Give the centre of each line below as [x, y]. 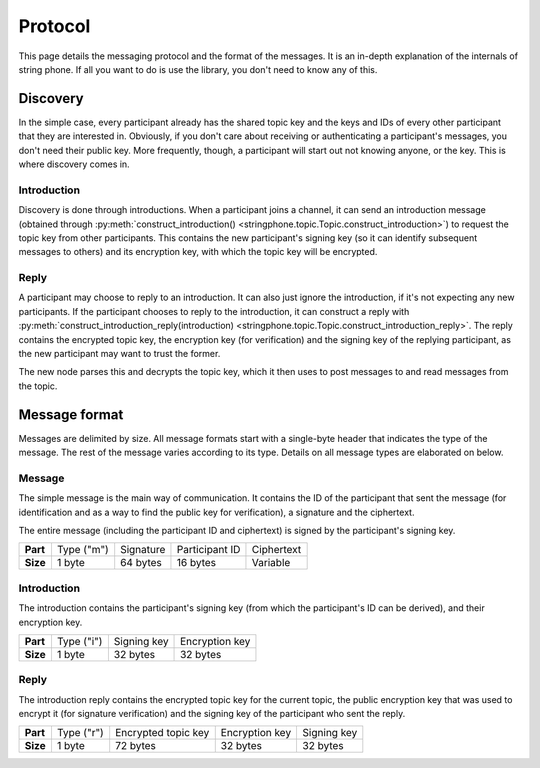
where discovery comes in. [74, 164]
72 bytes [136, 746]
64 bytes [141, 563]
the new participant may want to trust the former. [119, 354]
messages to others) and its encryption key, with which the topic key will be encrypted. [198, 252]
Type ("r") [80, 733]
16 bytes [196, 563]
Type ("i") [79, 641]
